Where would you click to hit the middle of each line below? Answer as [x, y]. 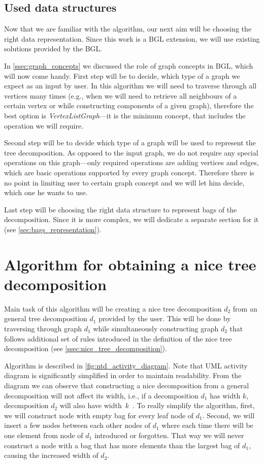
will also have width [91, 405]
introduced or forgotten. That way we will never [169, 435]
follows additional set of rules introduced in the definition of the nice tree [118, 338]
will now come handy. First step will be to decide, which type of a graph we [122, 75]
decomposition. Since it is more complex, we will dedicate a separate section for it [131, 219]
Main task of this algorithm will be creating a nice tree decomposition [113, 308]
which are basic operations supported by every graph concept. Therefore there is [129, 172]
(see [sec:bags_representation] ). [53, 229]
